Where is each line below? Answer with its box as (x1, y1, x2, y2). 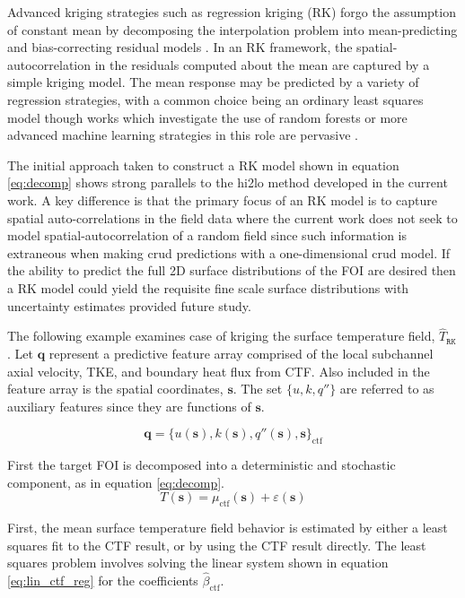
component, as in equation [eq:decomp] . (7, 472, 224, 491)
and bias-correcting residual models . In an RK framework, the (7, 38, 353, 56)
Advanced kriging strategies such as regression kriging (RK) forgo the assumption (7, 3, 456, 21)
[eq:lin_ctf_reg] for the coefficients (7, 571, 198, 590)
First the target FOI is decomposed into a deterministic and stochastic (7, 455, 396, 474)
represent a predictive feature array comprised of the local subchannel (48, 343, 434, 362)
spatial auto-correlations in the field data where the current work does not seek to (7, 208, 458, 227)
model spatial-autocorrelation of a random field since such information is (7, 226, 407, 245)
